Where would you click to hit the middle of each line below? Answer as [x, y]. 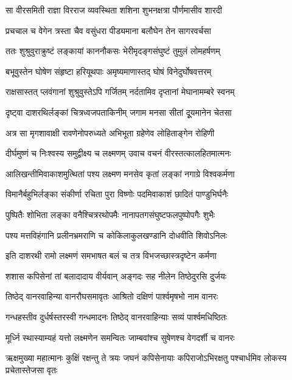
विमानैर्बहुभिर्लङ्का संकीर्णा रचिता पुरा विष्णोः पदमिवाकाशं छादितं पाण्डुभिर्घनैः [117, 194]
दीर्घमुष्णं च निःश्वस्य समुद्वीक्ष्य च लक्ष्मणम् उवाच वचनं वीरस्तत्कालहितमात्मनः [118, 153]
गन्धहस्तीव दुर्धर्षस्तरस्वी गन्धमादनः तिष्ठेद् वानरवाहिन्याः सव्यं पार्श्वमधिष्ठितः [116, 316]
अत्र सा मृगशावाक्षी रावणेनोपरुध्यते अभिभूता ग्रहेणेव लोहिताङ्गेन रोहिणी [110, 132]
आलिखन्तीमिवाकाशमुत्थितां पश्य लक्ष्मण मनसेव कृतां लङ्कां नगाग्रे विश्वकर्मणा [120, 173]
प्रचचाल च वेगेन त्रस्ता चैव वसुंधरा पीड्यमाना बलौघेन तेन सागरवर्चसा [108, 30]
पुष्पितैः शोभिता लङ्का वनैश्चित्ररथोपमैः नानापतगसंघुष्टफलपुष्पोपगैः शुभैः [110, 214]
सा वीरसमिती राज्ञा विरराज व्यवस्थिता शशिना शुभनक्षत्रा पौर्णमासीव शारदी [114, 10]
